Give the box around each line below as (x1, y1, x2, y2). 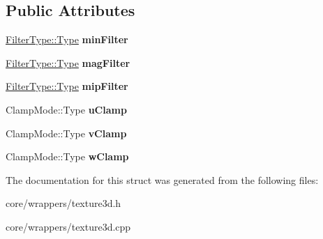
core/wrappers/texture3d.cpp (6, 219, 131, 233)
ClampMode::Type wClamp (6, 149, 129, 164)
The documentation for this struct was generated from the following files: (6, 172, 319, 187)
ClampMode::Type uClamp (6, 102, 127, 116)
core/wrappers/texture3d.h (6, 196, 121, 210)
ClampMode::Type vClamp (6, 125, 127, 140)
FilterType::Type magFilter (6, 55, 130, 70)
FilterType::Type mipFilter (6, 79, 128, 93)
